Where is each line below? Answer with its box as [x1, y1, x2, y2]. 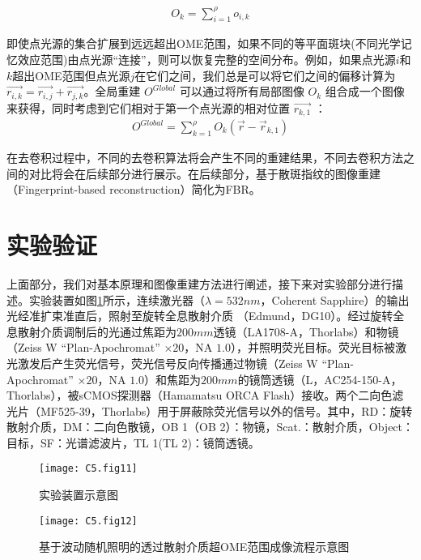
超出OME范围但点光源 [12, 66, 130, 83]
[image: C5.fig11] [39, 463, 138, 475]
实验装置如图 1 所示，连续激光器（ [28, 291, 205, 308]
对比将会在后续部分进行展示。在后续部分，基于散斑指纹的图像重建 [28, 165, 381, 182]
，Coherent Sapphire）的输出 [260, 291, 410, 308]
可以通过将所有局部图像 [179, 83, 304, 100]
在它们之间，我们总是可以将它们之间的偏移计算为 [134, 66, 396, 83]
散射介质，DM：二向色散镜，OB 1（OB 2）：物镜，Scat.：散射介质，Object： [6, 418, 415, 435]
